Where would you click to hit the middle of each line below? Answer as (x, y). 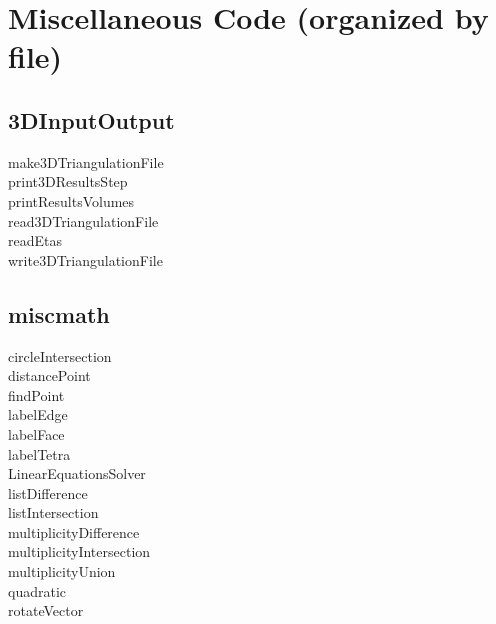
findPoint (36, 394)
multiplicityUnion (62, 571)
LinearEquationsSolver (77, 473)
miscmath (59, 313)
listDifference (48, 492)
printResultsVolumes (71, 200)
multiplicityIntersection (79, 551)
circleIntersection (60, 355)
